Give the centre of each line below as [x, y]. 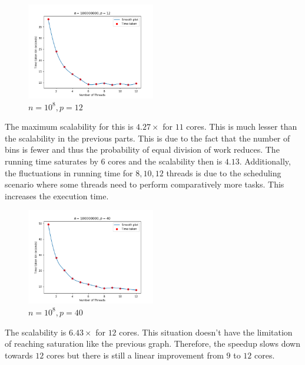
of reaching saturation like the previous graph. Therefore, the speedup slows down [152, 343]
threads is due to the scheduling [224, 172]
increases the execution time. [57, 195]
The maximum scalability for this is [69, 126]
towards [19, 355]
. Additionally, [265, 161]
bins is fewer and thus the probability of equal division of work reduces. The [142, 149]
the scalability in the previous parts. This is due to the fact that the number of [147, 138]
